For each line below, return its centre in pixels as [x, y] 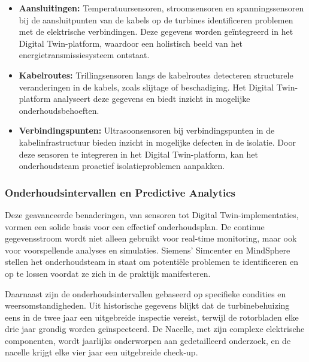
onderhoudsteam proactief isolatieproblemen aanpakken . [122, 166]
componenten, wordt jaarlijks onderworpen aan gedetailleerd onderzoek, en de [148, 340]
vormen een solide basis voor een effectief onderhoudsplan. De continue [135, 226]
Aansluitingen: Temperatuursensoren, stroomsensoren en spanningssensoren [161, 8]
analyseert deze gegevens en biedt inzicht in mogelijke [152, 99]
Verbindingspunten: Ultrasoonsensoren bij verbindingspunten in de [147, 130]
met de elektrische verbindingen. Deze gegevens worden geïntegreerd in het [156, 31]
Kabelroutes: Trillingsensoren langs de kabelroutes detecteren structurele [156, 75]
